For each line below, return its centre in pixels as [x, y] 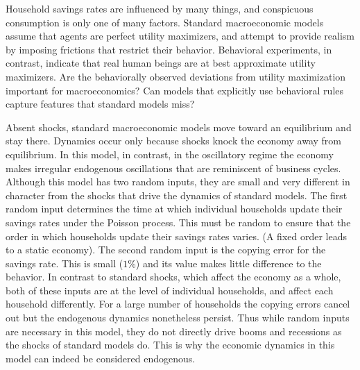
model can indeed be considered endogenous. [101, 358]
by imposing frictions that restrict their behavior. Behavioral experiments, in [169, 49]
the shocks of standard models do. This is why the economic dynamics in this [170, 345]
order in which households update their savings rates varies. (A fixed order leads [176, 236]
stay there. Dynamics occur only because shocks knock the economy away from [174, 141]
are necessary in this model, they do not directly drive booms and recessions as [174, 331]
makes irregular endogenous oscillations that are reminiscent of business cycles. [173, 168]
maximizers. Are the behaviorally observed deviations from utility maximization [176, 76]
